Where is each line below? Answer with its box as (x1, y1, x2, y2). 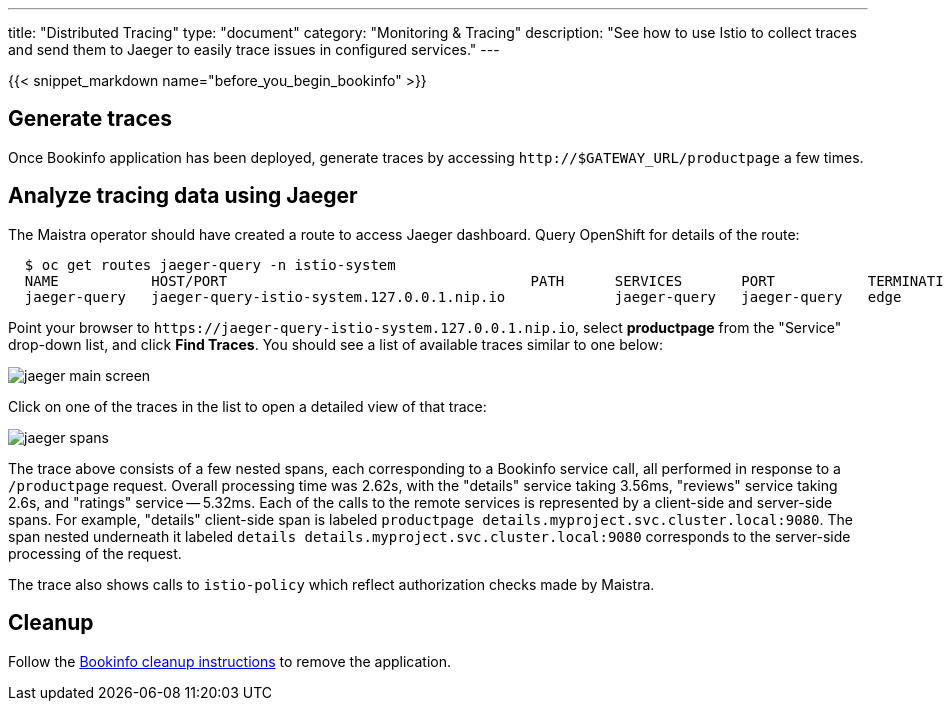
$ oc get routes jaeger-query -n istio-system (24, 256, 396, 273)
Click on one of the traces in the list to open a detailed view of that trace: (8, 397, 487, 415)
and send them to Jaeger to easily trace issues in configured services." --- (8, 41, 500, 58)
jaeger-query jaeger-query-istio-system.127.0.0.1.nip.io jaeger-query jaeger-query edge (24, 288, 902, 305)
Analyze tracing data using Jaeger (8, 183, 358, 209)
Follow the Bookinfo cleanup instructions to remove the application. (8, 652, 452, 670)
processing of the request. (8, 544, 182, 562)
